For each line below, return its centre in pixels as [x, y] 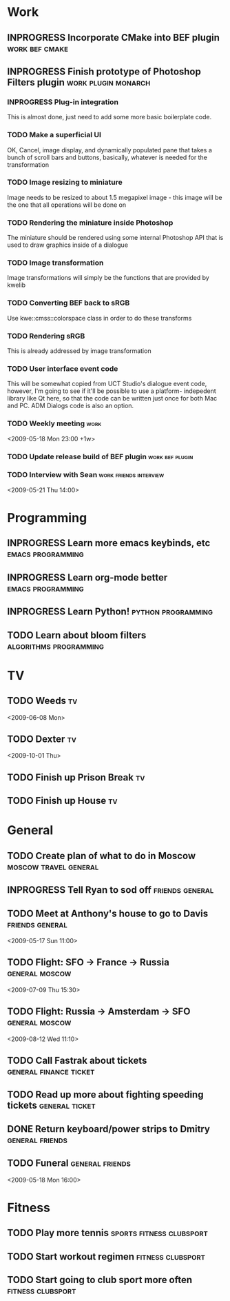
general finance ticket [51, 1071]
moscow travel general [53, 866]
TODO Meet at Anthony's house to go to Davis [108, 913]
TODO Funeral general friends [69, 1163]
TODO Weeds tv [42, 701]
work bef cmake [38, 48]
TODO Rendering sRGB [46, 336]
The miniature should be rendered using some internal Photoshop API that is [115, 238]
